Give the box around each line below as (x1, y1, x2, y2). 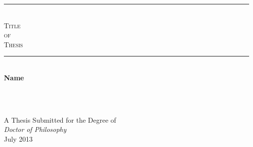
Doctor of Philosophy (4, 124, 67, 134)
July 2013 (4, 133, 33, 144)
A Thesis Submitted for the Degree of (4, 114, 116, 125)
